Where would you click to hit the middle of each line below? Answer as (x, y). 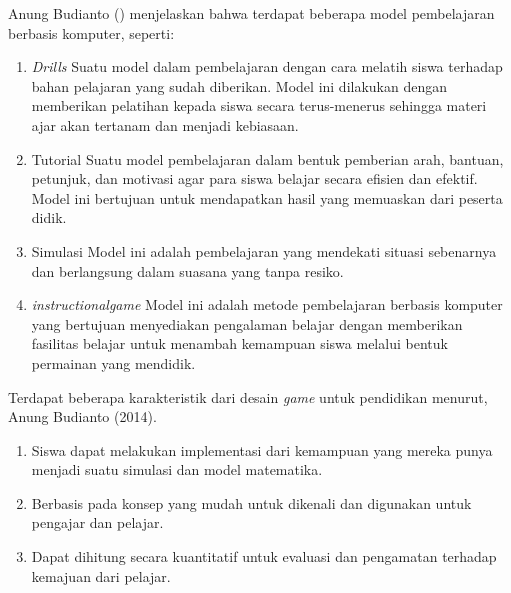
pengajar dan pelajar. (97, 522)
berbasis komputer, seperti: (91, 32)
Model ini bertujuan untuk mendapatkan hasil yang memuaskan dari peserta (267, 197)
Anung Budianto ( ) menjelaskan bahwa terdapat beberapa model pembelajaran (251, 13)
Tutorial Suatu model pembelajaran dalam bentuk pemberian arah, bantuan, (267, 158)
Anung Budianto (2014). (82, 416)
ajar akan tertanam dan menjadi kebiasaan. (165, 124)
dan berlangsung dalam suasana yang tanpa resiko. (187, 270)
